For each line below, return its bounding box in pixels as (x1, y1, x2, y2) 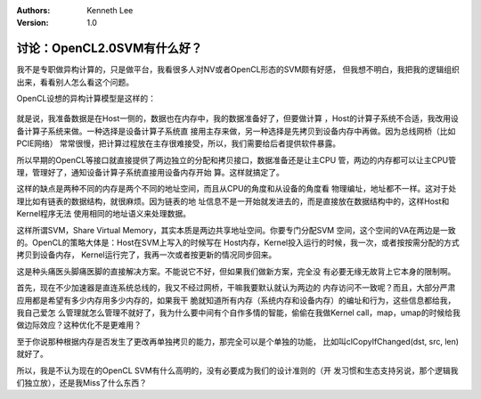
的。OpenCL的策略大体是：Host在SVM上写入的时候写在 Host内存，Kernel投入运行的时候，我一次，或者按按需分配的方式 (16, 237, 460, 248)
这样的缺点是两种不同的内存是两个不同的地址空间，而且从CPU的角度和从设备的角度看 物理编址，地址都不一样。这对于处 (16, 183, 457, 194)
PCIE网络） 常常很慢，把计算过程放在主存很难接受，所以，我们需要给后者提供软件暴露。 (16, 138, 341, 149)
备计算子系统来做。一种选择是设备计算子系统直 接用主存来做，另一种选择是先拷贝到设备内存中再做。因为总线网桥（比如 (16, 126, 456, 136)
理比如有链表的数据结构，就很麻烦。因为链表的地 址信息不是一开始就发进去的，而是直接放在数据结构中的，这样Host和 (16, 196, 450, 207)
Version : (16, 18, 49, 28)
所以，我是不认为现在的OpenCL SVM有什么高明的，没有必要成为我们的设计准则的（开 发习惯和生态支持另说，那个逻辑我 (16, 365, 459, 376)
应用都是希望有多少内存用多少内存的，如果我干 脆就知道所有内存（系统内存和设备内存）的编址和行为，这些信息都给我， (16, 295, 456, 305)
